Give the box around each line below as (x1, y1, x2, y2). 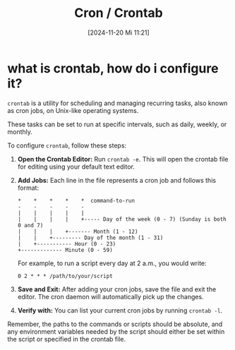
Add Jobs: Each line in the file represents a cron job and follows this (17, 176, 217, 184)
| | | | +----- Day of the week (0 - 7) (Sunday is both (17, 215, 227, 223)
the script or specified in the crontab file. (7, 334, 126, 343)
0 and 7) (17, 222, 44, 229)
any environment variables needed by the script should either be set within (7, 327, 225, 336)
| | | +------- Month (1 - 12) (17, 228, 138, 235)
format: (17, 183, 40, 192)
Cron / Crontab (73, 5, 164, 21)
